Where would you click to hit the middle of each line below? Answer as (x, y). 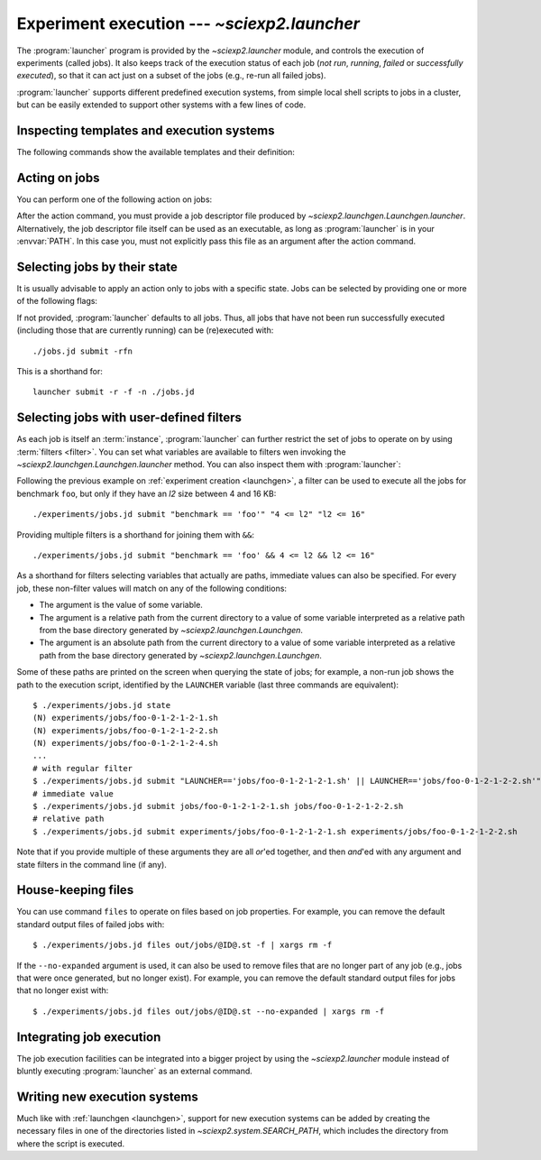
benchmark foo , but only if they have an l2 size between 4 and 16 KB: (147, 493)
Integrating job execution (89, 1037)
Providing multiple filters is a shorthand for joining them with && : (136, 534)
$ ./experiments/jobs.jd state (102, 705)
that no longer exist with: (63, 990)
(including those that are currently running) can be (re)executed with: (145, 330)
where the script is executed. (71, 1143)
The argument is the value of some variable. (121, 605)
